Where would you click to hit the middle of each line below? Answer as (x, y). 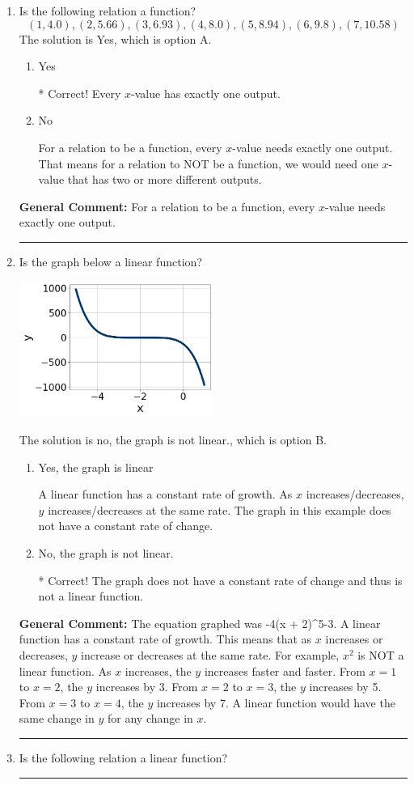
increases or (354, 639)
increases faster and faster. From (285, 670)
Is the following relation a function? (108, 11)
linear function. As (65, 670)
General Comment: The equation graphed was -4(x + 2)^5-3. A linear (200, 623)
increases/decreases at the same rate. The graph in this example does (220, 509)
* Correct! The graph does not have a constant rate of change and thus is (220, 580)
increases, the (158, 670)
